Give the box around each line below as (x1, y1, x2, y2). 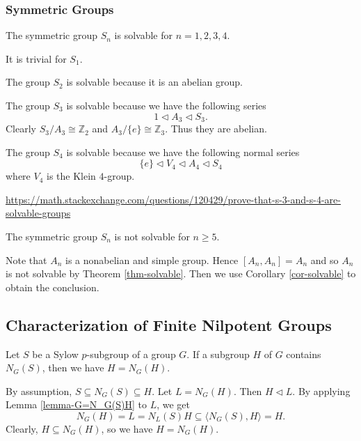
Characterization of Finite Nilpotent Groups (6, 314, 332, 335)
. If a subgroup (186, 346, 250, 361)
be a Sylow (32, 346, 79, 361)
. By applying (292, 383, 351, 398)
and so (310, 252, 339, 267)
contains (286, 346, 321, 361)
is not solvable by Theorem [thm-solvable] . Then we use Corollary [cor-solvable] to (6, 266, 356, 281)
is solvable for (114, 28, 173, 42)
